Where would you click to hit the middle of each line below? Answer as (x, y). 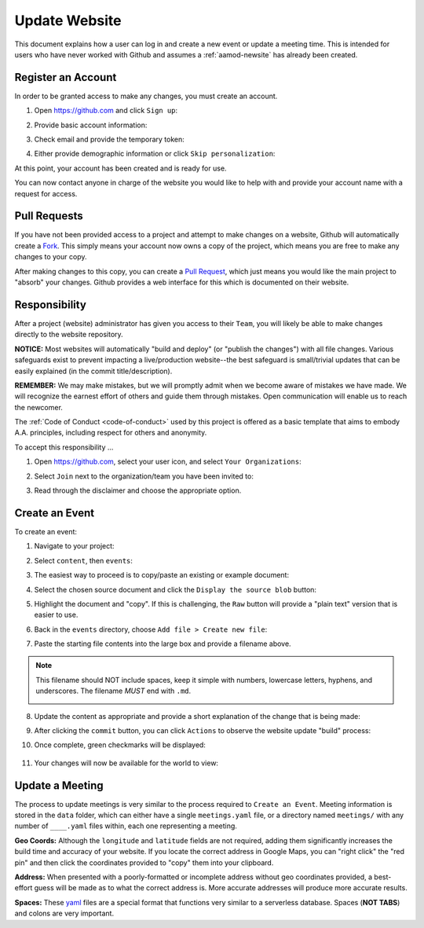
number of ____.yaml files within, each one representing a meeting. (126, 826)
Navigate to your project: (74, 546)
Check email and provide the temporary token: (109, 139)
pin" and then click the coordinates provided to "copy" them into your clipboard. (144, 862)
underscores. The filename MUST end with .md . (113, 691)
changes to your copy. (51, 257)
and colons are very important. (64, 913)
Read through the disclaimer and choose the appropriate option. (138, 490)
